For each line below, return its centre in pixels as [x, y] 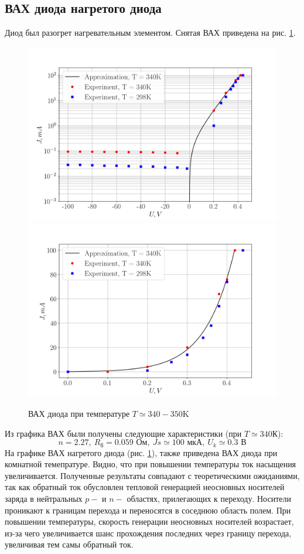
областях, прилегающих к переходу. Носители [209, 498]
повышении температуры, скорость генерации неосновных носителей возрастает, [149, 521]
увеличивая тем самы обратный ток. [69, 544]
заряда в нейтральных [44, 498]
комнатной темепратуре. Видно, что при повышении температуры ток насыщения [151, 464]
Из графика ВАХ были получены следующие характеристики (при [123, 433]
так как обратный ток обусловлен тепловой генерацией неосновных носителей [145, 487]
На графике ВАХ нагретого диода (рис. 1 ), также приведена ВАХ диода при [141, 452]
